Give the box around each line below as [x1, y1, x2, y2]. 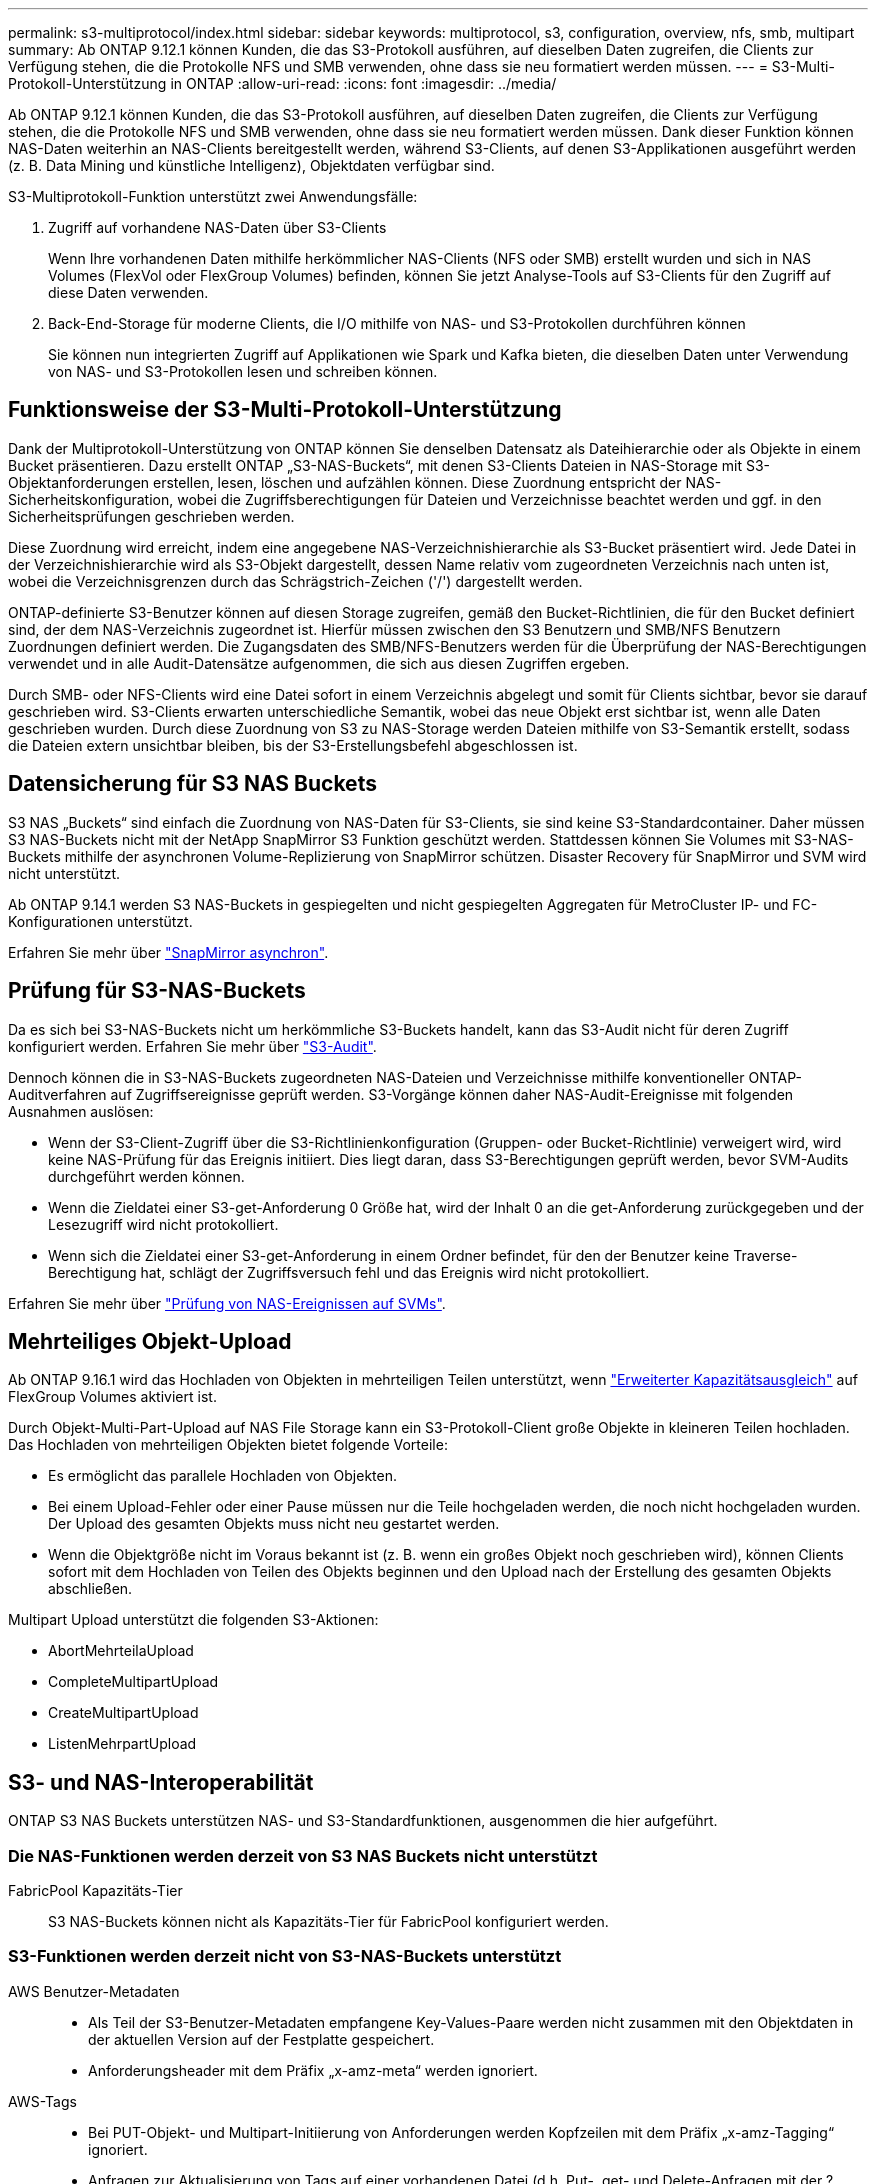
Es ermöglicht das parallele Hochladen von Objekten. [48, 1467, 398, 1485]
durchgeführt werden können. [48, 1167, 245, 1185]
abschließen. [48, 1580, 133, 1598]
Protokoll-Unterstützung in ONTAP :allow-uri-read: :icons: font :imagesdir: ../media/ [8, 75, 557, 92]
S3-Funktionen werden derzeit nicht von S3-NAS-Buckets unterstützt [8, 1946, 562, 1967]
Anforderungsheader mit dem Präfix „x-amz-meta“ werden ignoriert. [88, 2061, 538, 2079]
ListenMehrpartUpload [48, 1735, 197, 1753]
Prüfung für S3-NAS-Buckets [8, 978, 306, 1004]
